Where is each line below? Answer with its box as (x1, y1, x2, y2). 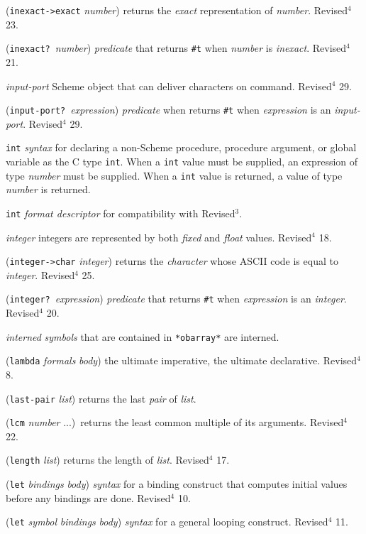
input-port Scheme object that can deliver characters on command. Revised (6, 78, 332, 93)
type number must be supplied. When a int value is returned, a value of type (6, 168, 343, 182)
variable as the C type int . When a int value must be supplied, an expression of (6, 154, 358, 168)
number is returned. (6, 182, 91, 197)
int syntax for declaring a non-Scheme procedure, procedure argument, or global (6, 140, 357, 155)
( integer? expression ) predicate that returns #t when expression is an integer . (6, 291, 347, 306)
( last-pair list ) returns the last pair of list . (6, 391, 196, 405)
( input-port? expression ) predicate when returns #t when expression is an (6, 102, 331, 117)
